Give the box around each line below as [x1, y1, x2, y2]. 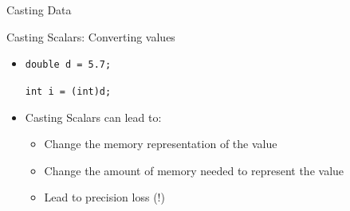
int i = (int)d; [25, 85, 112, 97]
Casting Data [6, 2, 72, 18]
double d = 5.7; [25, 59, 112, 71]
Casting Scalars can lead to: [25, 108, 162, 125]
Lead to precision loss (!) [44, 189, 165, 205]
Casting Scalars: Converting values [6, 28, 175, 45]
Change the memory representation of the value [44, 135, 277, 152]
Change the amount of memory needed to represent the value [44, 162, 344, 178]
